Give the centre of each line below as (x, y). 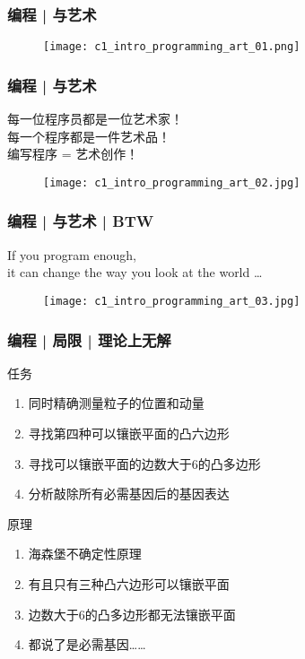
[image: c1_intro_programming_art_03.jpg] (172, 301)
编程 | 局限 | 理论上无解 (89, 339)
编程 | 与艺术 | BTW (81, 221)
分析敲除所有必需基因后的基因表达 (129, 494)
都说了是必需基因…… (87, 644)
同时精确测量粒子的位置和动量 (116, 403)
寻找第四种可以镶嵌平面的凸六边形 (129, 433)
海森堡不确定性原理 (85, 554)
